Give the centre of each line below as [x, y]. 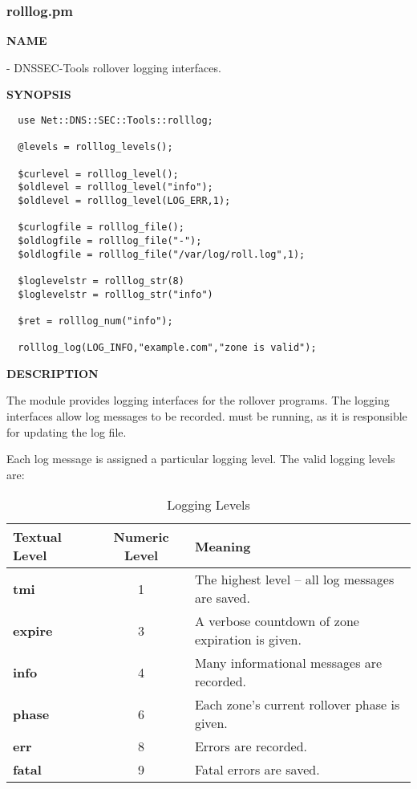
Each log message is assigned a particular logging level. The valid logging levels [201, 459]
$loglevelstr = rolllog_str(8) [101, 281]
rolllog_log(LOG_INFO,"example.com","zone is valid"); [167, 348]
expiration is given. [248, 640]
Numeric [141, 537]
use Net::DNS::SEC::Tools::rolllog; [115, 120]
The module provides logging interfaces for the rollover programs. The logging [198, 400]
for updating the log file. [67, 431]
